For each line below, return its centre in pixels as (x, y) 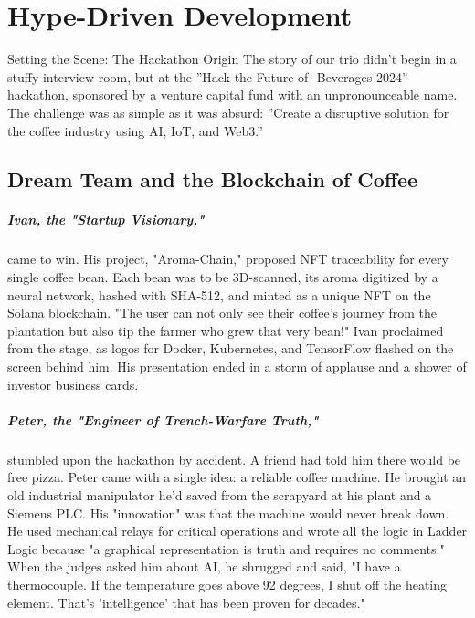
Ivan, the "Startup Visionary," (106, 220)
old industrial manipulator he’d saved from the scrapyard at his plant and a (220, 494)
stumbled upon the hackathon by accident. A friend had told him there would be (234, 459)
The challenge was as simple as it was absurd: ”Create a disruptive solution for (228, 112)
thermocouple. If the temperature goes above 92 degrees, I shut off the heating (227, 584)
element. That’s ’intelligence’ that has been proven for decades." (186, 602)
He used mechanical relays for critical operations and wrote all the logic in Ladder (237, 531)
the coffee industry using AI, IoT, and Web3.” (135, 130)
